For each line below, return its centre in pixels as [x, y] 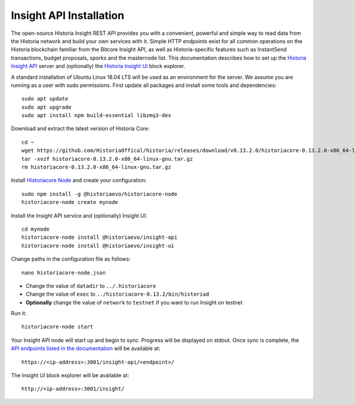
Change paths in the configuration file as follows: [71, 259]
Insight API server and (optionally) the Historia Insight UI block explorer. [98, 66]
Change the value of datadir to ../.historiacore [91, 286]
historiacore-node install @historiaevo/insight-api [99, 237]
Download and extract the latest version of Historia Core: [80, 129]
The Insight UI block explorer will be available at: [70, 375]
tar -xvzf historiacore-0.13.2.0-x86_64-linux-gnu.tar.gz [107, 159]
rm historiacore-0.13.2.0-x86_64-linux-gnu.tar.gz [96, 167]
